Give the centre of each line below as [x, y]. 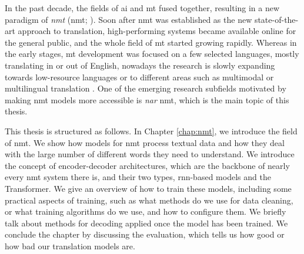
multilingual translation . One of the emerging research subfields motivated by [146, 88]
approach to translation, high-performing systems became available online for [157, 31]
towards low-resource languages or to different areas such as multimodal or [139, 77]
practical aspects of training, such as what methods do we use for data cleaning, [149, 200]
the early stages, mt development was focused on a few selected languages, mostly [152, 54]
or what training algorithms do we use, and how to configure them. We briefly [146, 211]
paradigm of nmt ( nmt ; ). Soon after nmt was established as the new [128, 19]
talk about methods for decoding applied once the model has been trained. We [146, 223]
